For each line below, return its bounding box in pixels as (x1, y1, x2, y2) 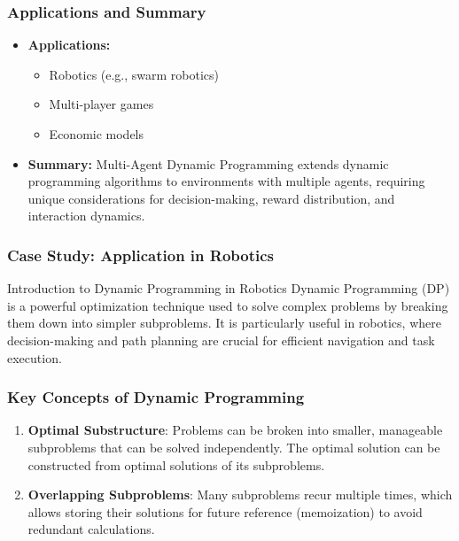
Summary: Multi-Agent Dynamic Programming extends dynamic (27, 154, 389, 173)
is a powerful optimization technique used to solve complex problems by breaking (7, 296, 448, 314)
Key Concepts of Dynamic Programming (7, 386, 305, 408)
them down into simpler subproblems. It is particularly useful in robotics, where (7, 313, 441, 332)
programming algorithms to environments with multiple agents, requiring (27, 172, 425, 190)
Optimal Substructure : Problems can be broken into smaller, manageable (27, 421, 443, 439)
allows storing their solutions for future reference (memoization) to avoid (27, 502, 423, 521)
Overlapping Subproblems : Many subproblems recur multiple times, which (27, 485, 453, 504)
